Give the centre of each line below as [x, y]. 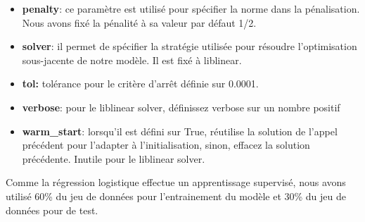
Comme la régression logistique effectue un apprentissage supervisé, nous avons [176, 182]
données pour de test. [52, 210]
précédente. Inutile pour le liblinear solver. [114, 158]
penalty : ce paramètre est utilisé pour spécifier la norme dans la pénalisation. [191, 8]
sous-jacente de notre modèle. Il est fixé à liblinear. [132, 60]
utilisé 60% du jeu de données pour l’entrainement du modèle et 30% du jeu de [176, 196]
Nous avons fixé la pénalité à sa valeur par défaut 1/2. [139, 22]
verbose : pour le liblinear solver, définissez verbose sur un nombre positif [181, 107]
